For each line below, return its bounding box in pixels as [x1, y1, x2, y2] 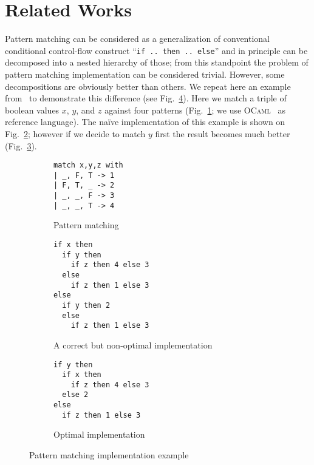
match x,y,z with [53, 161, 123, 170]
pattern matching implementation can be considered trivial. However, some [5, 67, 285, 80]
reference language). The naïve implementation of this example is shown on [5, 115, 285, 128]
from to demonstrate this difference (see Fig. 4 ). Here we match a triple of [5, 92, 287, 104]
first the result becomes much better [155, 127, 290, 140]
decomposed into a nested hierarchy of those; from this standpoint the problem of [5, 56, 309, 69]
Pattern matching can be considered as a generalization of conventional [5, 32, 270, 45]
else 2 [62, 390, 89, 399]
